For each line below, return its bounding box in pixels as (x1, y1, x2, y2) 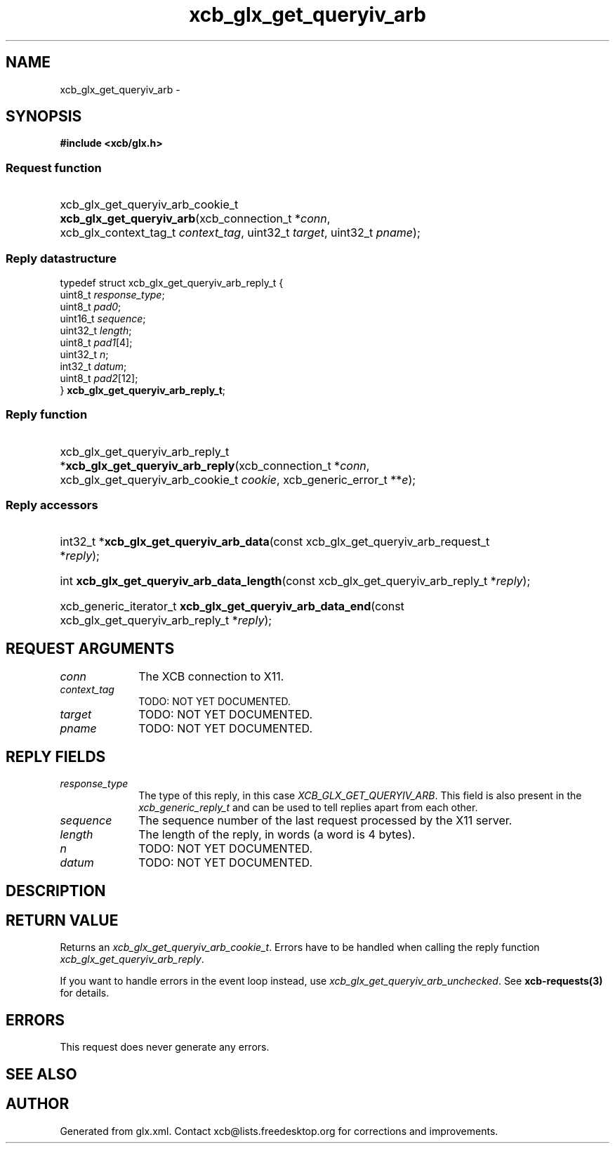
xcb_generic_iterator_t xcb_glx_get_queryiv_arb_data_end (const (60, 599, 404, 614)
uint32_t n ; (60, 348, 109, 360)
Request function (6, 160, 102, 175)
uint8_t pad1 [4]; (60, 336, 133, 348)
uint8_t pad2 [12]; (60, 372, 138, 384)
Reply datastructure (6, 251, 117, 265)
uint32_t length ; (60, 324, 132, 336)
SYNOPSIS (6, 107, 82, 126)
